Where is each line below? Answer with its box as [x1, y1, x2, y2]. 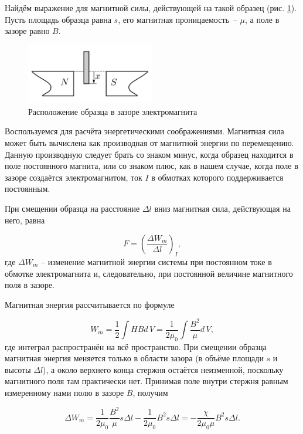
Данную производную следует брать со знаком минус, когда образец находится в [5, 148, 294, 160]
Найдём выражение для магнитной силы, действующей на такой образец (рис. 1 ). [5, 2, 297, 13]
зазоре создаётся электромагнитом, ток [5, 171, 142, 183]
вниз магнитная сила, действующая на [154, 202, 291, 214]
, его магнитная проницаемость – [118, 13, 237, 25]
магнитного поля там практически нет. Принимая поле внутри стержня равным [5, 375, 288, 387]
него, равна [5, 213, 45, 226]
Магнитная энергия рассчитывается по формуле [5, 298, 175, 310]
